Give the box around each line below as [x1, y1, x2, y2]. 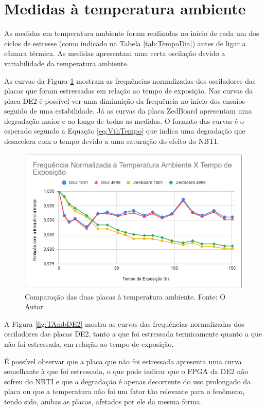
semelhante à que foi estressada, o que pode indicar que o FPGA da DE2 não [4, 366, 249, 377]
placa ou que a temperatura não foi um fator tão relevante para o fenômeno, [4, 386, 245, 397]
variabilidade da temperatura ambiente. [4, 58, 129, 68]
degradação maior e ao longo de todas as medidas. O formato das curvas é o [4, 115, 244, 126]
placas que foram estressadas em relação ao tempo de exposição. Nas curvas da [4, 85, 253, 96]
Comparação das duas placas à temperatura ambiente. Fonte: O [25, 291, 226, 302]
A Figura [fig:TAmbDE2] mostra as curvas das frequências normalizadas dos [4, 318, 244, 329]
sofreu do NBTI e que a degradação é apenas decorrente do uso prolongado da [4, 376, 251, 386]
